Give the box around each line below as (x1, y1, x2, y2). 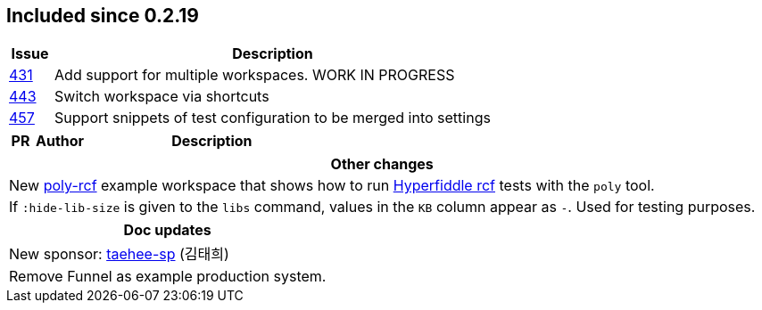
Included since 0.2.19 (6, 4, 200, 27)
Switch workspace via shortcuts (54, 87, 269, 106)
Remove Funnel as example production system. (9, 267, 327, 286)
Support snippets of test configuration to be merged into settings (54, 109, 491, 127)
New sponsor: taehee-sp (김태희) (9, 245, 229, 264)
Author (36, 132, 85, 151)
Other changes (330, 155, 434, 174)
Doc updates (123, 221, 211, 240)
